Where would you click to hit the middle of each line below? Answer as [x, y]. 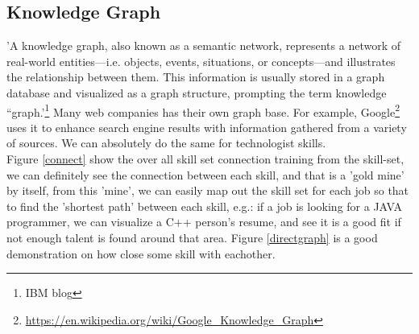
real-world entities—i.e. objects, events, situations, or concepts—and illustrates [201, 61]
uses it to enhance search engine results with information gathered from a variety [207, 127]
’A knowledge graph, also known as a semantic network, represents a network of [203, 45]
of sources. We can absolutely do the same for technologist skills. [166, 143]
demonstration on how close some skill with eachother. [141, 253]
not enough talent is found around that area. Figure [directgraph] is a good [192, 237]
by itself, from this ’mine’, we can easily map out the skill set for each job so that [208, 190]
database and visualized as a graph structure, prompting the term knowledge [197, 92]
